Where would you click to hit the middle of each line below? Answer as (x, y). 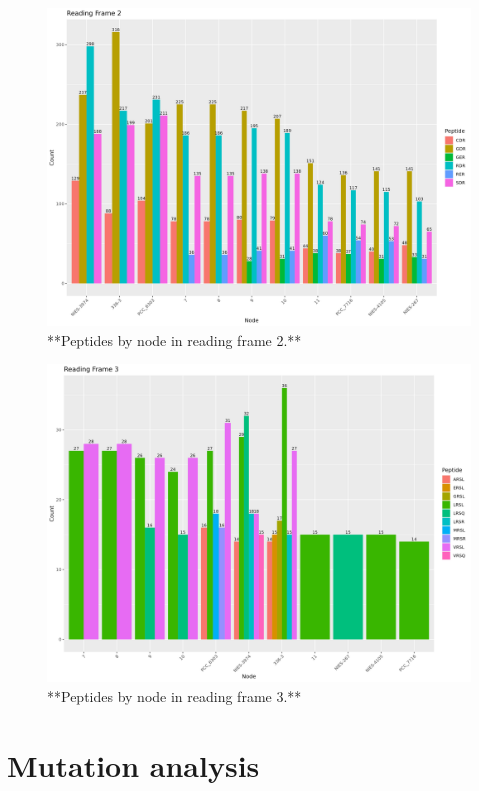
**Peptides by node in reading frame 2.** (174, 339)
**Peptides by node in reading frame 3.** (174, 695)
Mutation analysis (133, 764)
